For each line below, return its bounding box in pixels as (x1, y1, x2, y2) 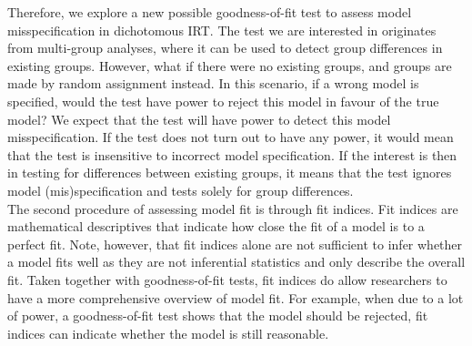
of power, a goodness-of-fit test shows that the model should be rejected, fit (7, 306, 428, 325)
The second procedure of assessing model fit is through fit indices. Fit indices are (7, 198, 458, 218)
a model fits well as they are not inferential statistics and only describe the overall (7, 252, 466, 271)
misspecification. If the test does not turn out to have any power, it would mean (7, 127, 454, 147)
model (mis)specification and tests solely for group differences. (7, 180, 354, 199)
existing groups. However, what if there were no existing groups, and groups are (7, 56, 452, 75)
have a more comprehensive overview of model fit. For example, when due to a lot (7, 288, 464, 307)
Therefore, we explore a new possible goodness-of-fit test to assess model (7, 3, 412, 21)
